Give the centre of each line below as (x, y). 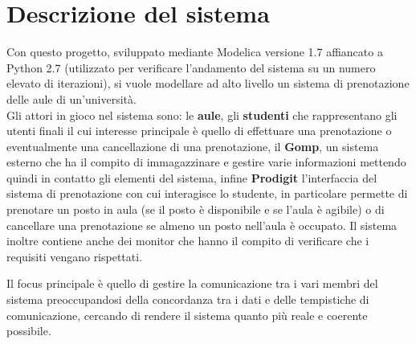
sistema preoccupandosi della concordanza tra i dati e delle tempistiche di (188, 299)
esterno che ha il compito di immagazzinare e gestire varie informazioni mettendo (206, 162)
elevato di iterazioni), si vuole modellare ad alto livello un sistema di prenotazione (208, 83)
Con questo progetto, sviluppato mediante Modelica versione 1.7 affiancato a (195, 52)
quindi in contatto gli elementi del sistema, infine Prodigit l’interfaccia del (192, 177)
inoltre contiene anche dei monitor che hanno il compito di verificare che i (188, 241)
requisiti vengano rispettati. (75, 256)
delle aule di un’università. (71, 98)
